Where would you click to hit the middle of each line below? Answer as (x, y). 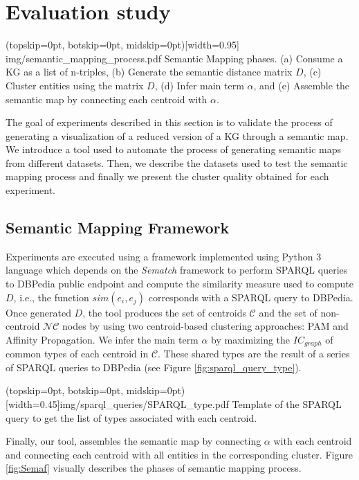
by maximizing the (251, 339)
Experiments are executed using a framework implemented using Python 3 (164, 256)
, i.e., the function (51, 297)
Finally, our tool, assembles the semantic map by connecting (134, 441)
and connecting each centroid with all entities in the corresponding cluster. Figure (179, 454)
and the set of (288, 312)
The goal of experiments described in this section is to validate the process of (169, 122)
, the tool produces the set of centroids (164, 312)
